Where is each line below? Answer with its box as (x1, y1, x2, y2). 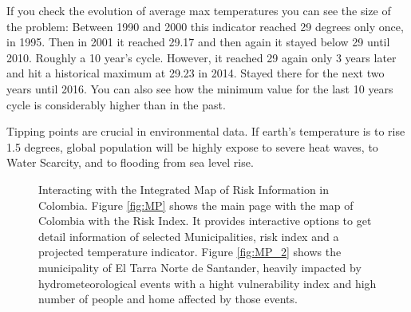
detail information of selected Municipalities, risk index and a (38, 227, 339, 244)
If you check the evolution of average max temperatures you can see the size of (6, 2, 391, 18)
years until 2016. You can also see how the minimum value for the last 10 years (6, 80, 393, 97)
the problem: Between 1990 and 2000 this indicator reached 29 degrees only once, (6, 18, 404, 34)
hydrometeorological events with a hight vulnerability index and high (38, 274, 377, 291)
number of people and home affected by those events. (38, 290, 298, 307)
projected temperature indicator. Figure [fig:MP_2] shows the (38, 243, 342, 260)
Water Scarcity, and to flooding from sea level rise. (6, 154, 254, 171)
